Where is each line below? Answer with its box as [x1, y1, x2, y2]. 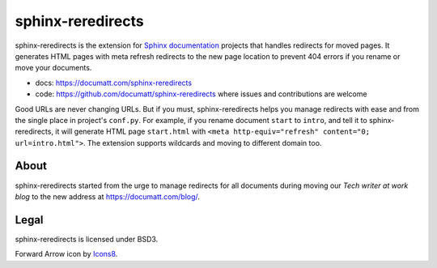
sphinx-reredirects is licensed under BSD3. [15, 234, 159, 244]
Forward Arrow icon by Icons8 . [15, 249, 118, 259]
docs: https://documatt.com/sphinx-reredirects [35, 78, 193, 87]
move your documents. [15, 63, 92, 73]
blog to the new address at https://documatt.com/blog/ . [15, 191, 200, 202]
